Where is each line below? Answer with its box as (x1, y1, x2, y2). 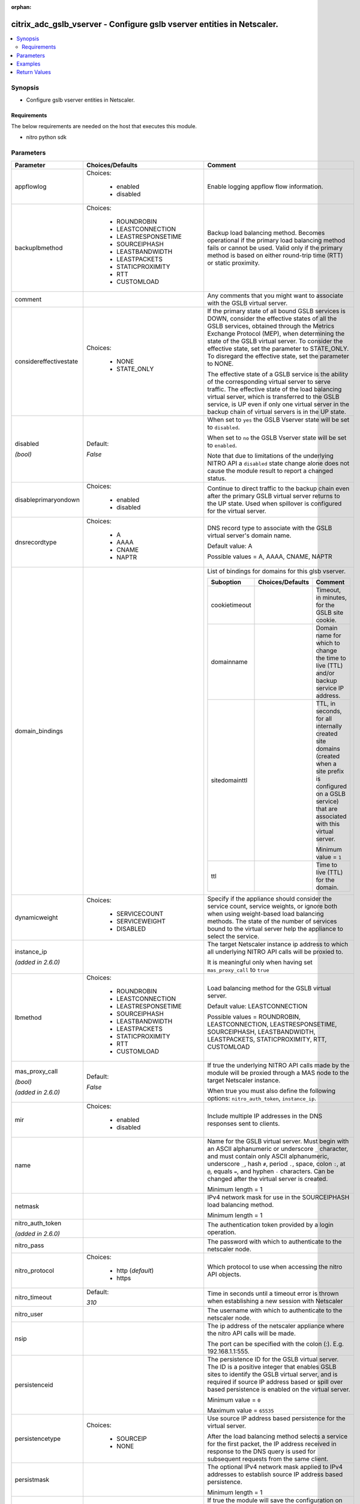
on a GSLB (316, 789, 346, 798)
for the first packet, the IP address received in (207, 1440, 337, 1448)
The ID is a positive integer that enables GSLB (207, 1363, 337, 1371)
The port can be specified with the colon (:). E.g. (207, 1339, 344, 1348)
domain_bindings (14, 727, 63, 735)
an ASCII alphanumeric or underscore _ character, (207, 1144, 349, 1153)
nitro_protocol (14, 1266, 54, 1275)
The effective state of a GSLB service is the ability (207, 370, 349, 378)
